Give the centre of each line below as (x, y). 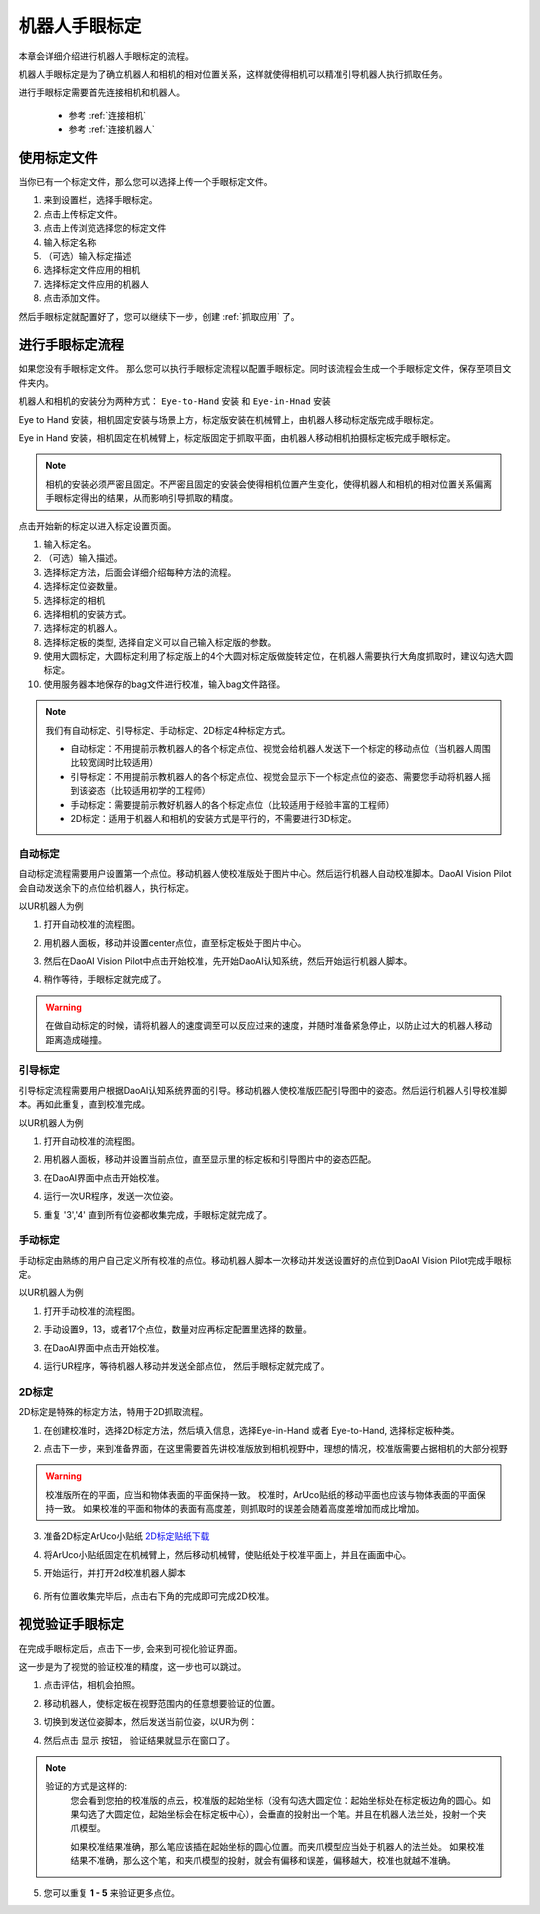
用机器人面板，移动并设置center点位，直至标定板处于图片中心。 (175, 942)
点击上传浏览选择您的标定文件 (105, 228)
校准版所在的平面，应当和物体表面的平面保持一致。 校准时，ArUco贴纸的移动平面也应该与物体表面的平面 (261, 1494)
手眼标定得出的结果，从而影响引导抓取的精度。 (142, 498)
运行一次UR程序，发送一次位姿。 (111, 1196)
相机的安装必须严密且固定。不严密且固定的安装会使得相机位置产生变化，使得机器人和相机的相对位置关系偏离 (268, 484)
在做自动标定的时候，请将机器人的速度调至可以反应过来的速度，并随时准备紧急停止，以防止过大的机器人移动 (268, 1026)
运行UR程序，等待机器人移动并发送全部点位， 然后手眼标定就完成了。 (186, 1366)
